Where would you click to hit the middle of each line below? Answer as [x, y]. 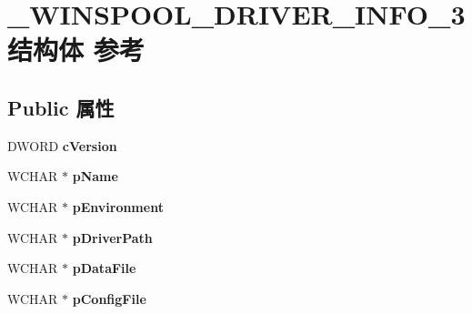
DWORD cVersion [62, 145]
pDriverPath [112, 237]
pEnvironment [118, 206]
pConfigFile [109, 298]
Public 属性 [61, 107]
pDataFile [104, 268]
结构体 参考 [76, 50]
